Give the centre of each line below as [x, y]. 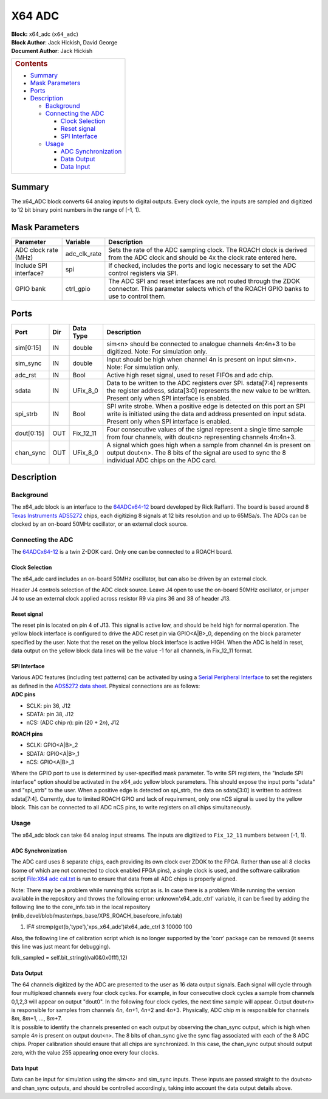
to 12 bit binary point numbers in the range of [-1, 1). [76, 210]
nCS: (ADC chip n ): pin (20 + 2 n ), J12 [73, 723]
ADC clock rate [36, 250]
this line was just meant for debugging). [61, 946]
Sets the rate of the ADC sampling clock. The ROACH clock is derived [208, 250]
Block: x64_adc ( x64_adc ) [45, 34]
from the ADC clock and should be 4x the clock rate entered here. [203, 257]
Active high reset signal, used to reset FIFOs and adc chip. [190, 375]
